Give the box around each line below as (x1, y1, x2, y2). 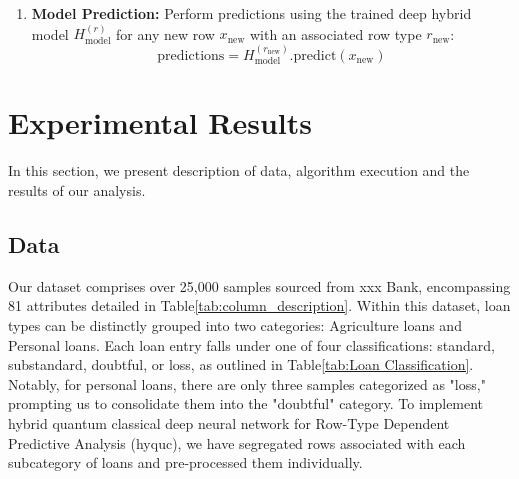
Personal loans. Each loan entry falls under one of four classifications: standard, (8, 334, 495, 355)
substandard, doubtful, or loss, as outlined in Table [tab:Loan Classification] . (8, 354, 474, 375)
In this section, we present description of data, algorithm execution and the (8, 160, 470, 181)
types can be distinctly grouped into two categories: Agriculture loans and (8, 314, 462, 335)
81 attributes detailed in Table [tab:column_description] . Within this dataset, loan (8, 295, 511, 316)
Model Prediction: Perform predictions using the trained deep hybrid (31, 3, 472, 23)
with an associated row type (249, 23, 422, 44)
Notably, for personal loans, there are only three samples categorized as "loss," (8, 373, 486, 394)
